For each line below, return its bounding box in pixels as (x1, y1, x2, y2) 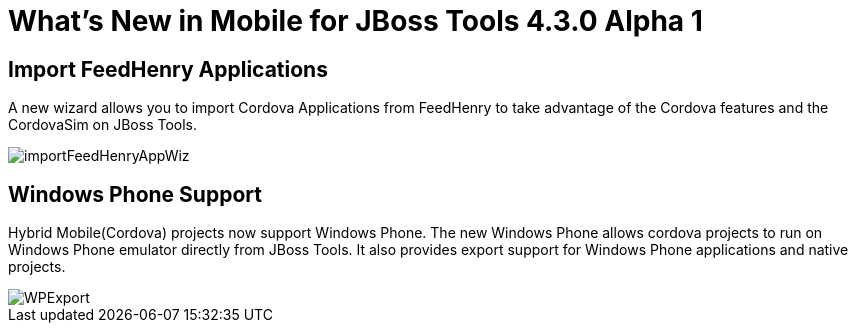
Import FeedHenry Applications (8, 56, 328, 82)
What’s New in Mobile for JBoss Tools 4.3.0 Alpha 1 (8, 4, 703, 38)
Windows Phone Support (8, 181, 262, 207)
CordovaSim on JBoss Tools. (8, 116, 197, 134)
